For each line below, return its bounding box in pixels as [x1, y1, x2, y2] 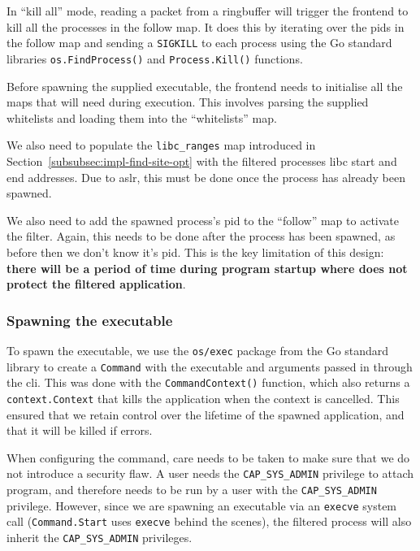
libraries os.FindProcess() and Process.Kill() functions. [6, 50, 303, 67]
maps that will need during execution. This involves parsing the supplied [6, 93, 369, 111]
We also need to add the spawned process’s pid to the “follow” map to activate [6, 211, 400, 228]
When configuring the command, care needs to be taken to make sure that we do [6, 449, 410, 466]
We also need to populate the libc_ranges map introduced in [6, 137, 316, 154]
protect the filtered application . [6, 275, 186, 293]
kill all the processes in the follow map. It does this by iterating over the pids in [6, 18, 405, 35]
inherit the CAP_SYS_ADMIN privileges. [6, 528, 193, 545]
